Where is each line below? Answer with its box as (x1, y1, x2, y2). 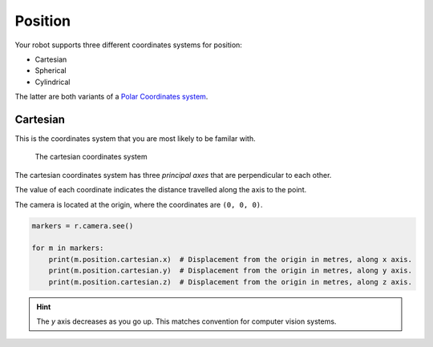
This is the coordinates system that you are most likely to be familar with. (14, 134, 256, 143)
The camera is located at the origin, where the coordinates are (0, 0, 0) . (14, 200, 264, 209)
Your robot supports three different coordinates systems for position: (14, 40, 242, 50)
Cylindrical (34, 77, 71, 87)
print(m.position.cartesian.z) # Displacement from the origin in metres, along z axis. (48, 277, 413, 286)
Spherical (34, 66, 67, 75)
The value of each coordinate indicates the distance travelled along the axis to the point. (14, 185, 307, 195)
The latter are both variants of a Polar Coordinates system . (14, 92, 208, 102)
